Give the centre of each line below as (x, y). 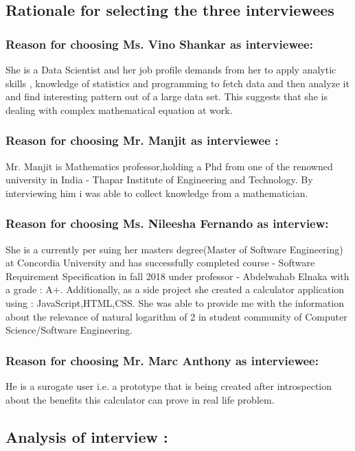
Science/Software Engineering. (69, 330)
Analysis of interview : (87, 436)
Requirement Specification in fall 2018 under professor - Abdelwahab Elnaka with (177, 276)
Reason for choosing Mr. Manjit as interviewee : (142, 140)
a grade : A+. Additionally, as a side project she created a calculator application (175, 289)
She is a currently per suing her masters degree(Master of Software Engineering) (174, 249)
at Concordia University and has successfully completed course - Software (160, 263)
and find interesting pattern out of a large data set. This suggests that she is (167, 96)
